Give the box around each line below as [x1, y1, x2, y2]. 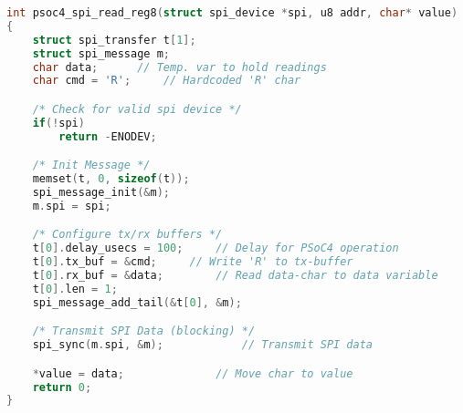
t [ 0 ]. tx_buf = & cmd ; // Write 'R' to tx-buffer [32, 255, 353, 269]
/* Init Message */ [32, 159, 151, 172]
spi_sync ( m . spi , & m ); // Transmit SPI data [32, 338, 374, 352]
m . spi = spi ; [32, 199, 111, 212]
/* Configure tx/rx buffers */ [32, 228, 223, 242]
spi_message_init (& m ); [32, 185, 171, 199]
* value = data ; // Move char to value [32, 367, 353, 380]
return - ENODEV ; [58, 129, 157, 143]
